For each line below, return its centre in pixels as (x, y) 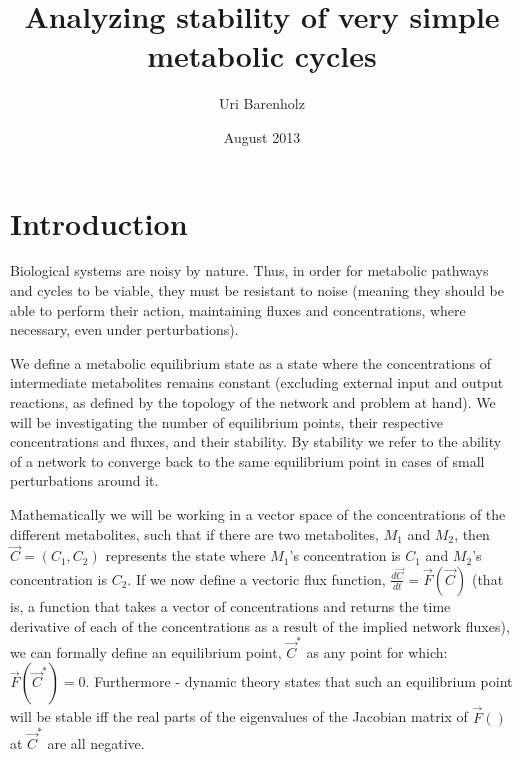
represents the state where (185, 555)
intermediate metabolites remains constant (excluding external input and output (257, 382)
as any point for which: (377, 651)
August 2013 (262, 136)
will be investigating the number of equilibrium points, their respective (226, 421)
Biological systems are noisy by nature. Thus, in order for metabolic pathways (249, 270)
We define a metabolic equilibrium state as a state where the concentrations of (251, 362)
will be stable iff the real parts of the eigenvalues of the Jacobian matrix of (239, 716)
